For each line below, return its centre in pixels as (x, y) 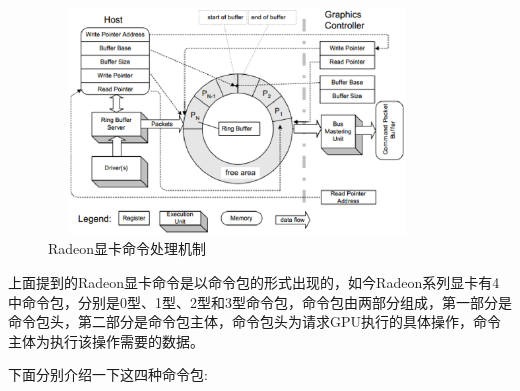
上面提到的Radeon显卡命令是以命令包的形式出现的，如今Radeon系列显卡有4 (254, 281)
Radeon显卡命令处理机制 (127, 248)
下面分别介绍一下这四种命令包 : (108, 374)
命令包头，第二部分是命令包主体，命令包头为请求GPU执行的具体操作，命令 (255, 321)
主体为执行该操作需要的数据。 (106, 340)
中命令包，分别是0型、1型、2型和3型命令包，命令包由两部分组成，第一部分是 (260, 301)
